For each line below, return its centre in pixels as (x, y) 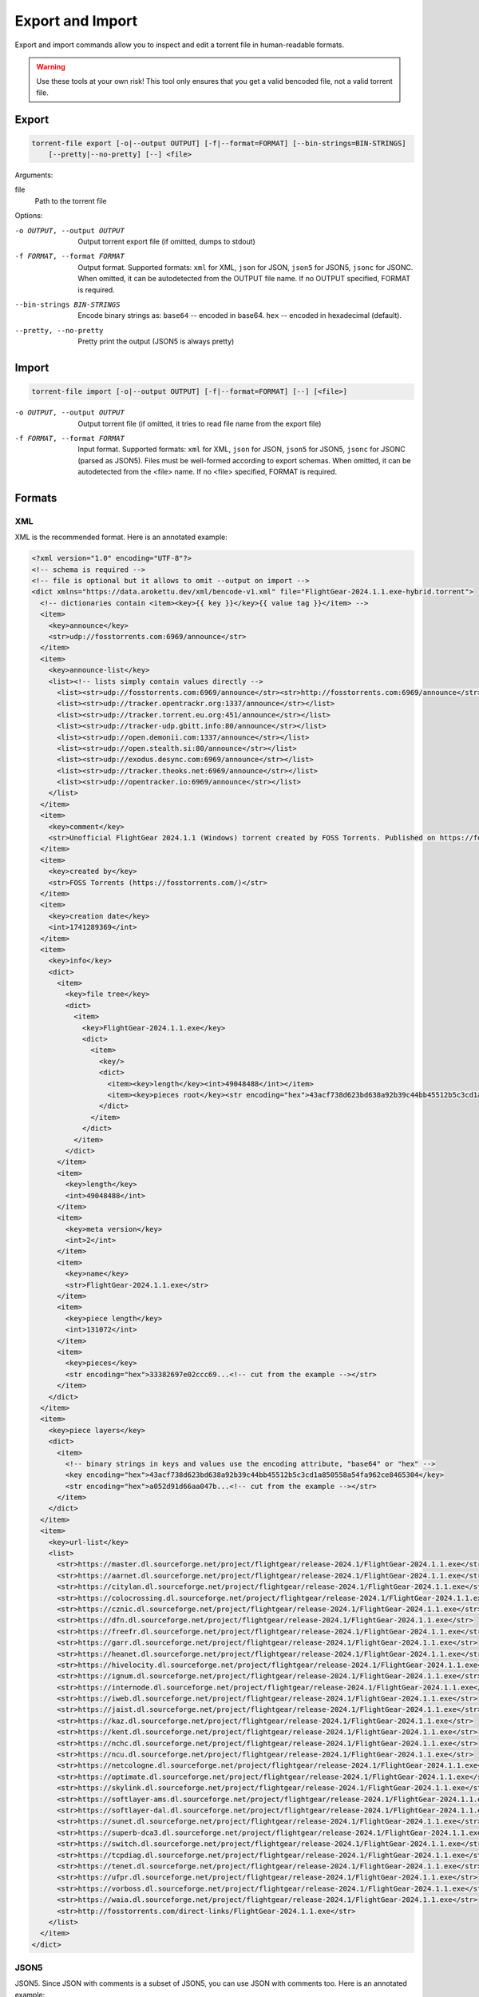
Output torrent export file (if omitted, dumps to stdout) (166, 242)
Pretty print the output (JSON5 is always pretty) (156, 341)
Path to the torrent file (71, 200)
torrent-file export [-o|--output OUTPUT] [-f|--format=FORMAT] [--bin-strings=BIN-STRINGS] (219, 143)
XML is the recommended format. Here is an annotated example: (121, 537)
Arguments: (34, 175)
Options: (29, 216)
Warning (51, 66)
